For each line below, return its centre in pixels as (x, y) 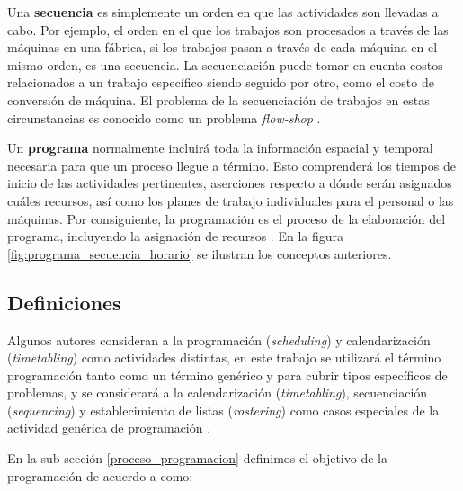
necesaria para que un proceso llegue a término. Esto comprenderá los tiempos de (231, 165)
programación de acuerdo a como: (100, 475)
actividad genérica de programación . (109, 428)
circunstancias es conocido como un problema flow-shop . (164, 117)
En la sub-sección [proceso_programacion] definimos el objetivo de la (197, 458)
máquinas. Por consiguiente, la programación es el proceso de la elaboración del (227, 218)
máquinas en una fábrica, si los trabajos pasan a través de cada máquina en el (223, 47)
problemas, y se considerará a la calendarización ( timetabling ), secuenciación (218, 393)
